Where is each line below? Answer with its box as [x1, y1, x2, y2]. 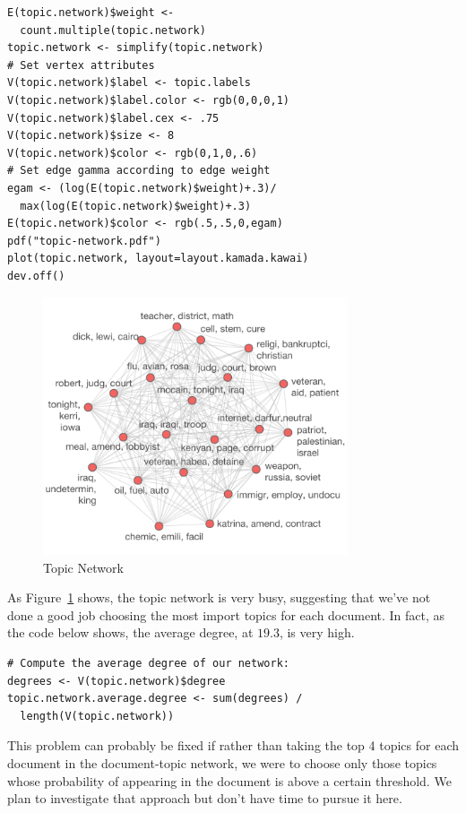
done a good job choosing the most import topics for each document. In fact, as [7, 605, 445, 624]
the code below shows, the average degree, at [7, 623, 254, 642]
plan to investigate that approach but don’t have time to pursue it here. [7, 789, 402, 808]
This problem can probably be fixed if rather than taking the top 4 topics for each [7, 736, 459, 755]
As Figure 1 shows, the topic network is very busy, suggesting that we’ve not [7, 588, 431, 607]
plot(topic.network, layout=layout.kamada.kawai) [7, 252, 309, 265]
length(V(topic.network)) [20, 709, 175, 722]
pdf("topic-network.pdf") [7, 234, 161, 247]
